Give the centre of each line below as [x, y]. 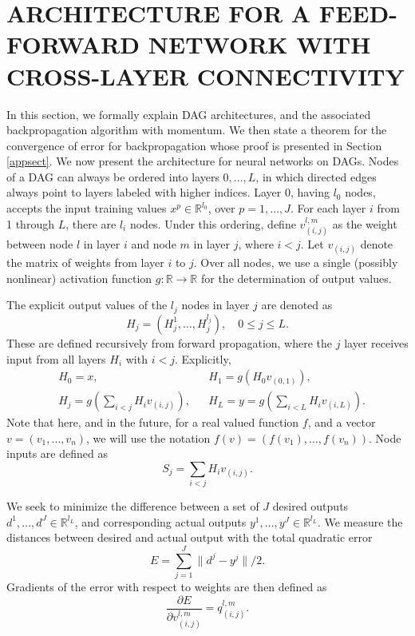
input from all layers [56, 358]
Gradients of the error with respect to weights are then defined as [167, 587]
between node [40, 244]
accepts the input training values [87, 208]
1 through [30, 223]
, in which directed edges [316, 176]
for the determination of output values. [296, 278]
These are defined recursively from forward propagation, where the [170, 342]
